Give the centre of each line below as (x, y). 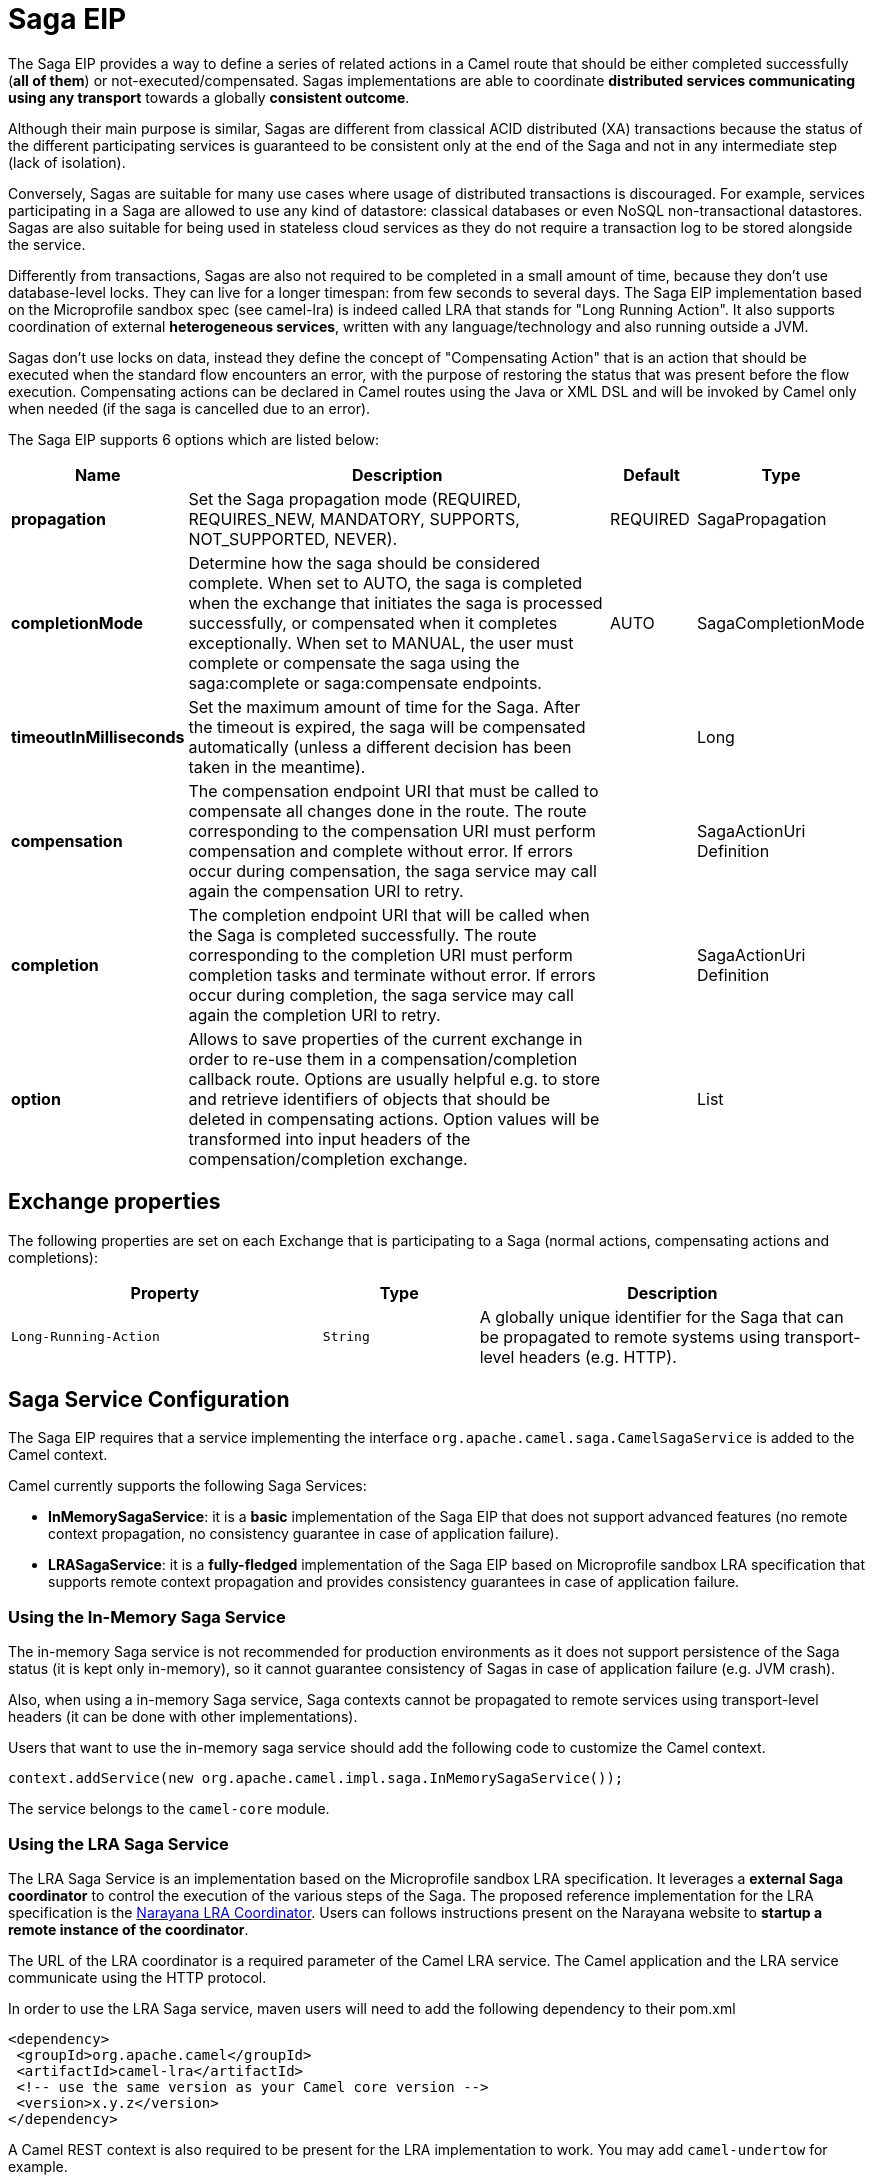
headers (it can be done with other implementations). (183, 1717)
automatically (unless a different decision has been (380, 746)
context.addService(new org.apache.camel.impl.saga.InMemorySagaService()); (316, 1778)
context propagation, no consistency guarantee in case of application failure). (303, 1534)
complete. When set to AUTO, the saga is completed (385, 582)
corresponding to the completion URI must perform (380, 954)
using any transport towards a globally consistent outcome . (209, 97)
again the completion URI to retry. (314, 1014)
